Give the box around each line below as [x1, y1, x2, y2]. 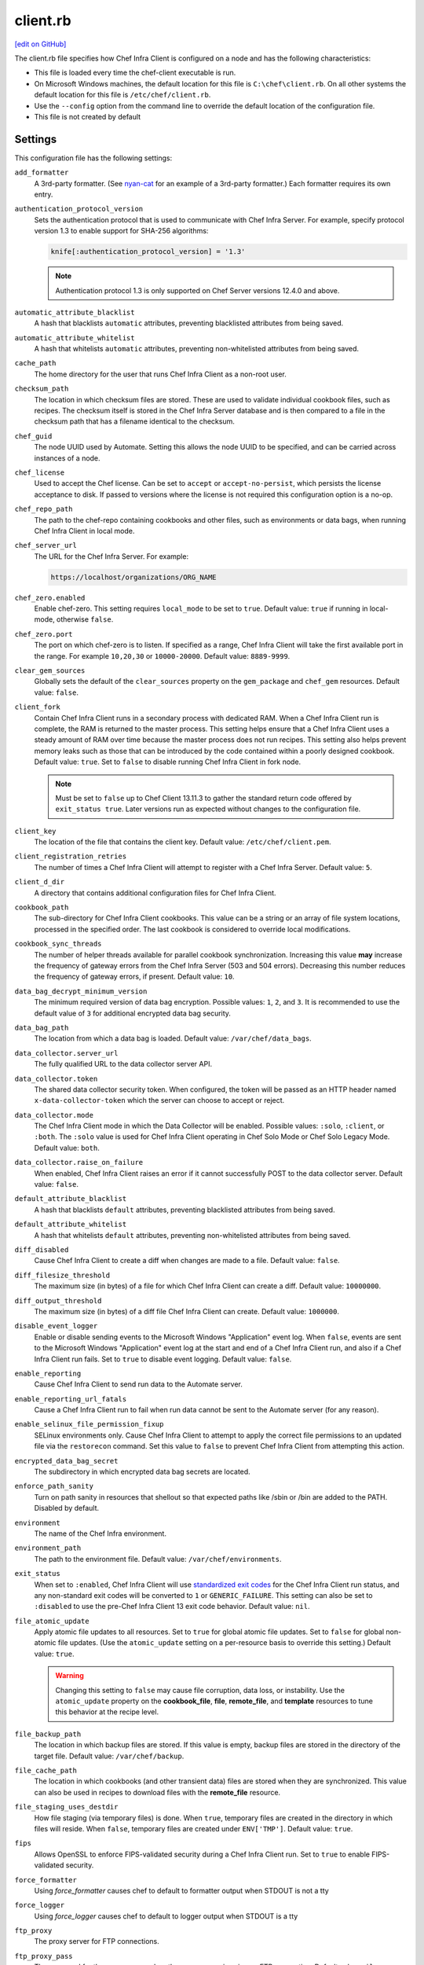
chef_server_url [14, 541, 78, 550]
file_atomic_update [14, 1616, 90, 1625]
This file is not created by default [34, 112, 141, 121]
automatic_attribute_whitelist [14, 333, 135, 342]
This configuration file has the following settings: [14, 153, 173, 163]
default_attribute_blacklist [14, 1195, 127, 1203]
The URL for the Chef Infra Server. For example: [34, 551, 188, 561]
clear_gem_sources [14, 667, 86, 675]
